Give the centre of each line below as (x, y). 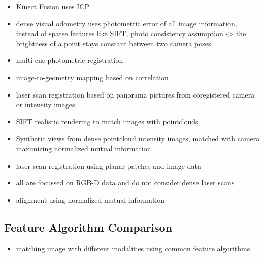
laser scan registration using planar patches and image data (108, 165)
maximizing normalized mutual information (84, 148)
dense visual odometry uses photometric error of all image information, (126, 23)
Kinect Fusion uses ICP (53, 6)
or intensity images (45, 104)
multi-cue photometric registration (70, 60)
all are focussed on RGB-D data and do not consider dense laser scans (125, 183)
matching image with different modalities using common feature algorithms (133, 248)
